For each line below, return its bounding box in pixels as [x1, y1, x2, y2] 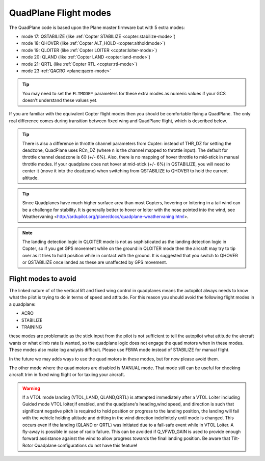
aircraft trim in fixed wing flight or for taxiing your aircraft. [9, 372, 125, 378]
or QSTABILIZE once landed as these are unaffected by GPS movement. [22, 259, 167, 265]
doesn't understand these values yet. [22, 97, 98, 103]
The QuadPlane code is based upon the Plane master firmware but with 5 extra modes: [9, 25, 185, 30]
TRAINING [21, 324, 42, 330]
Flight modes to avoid [9, 274, 77, 283]
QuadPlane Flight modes [9, 7, 111, 18]
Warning [22, 385, 40, 391]
